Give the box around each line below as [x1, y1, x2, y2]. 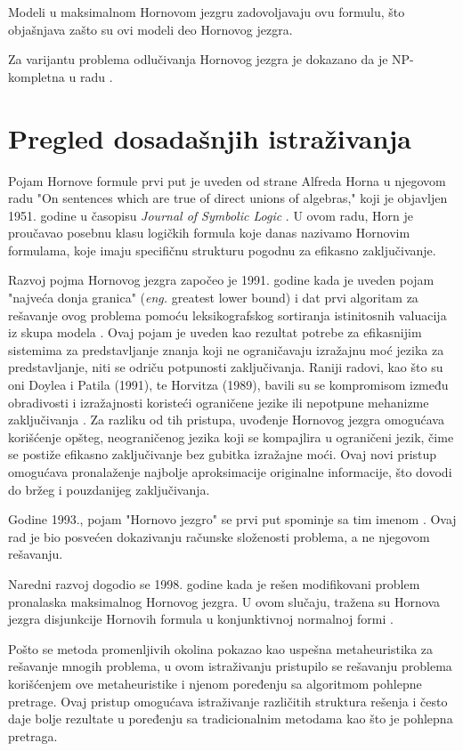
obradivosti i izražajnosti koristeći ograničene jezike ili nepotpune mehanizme [8, 392, 429, 411]
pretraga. [8, 726, 58, 745]
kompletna [8, 67, 65, 85]
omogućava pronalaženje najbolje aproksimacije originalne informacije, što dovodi [8, 463, 452, 480]
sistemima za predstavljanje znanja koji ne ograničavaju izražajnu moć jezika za [8, 340, 444, 359]
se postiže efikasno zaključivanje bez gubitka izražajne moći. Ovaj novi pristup [8, 445, 437, 464]
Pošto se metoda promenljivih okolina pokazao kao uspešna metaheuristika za [8, 639, 434, 658]
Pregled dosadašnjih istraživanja [8, 119, 411, 156]
